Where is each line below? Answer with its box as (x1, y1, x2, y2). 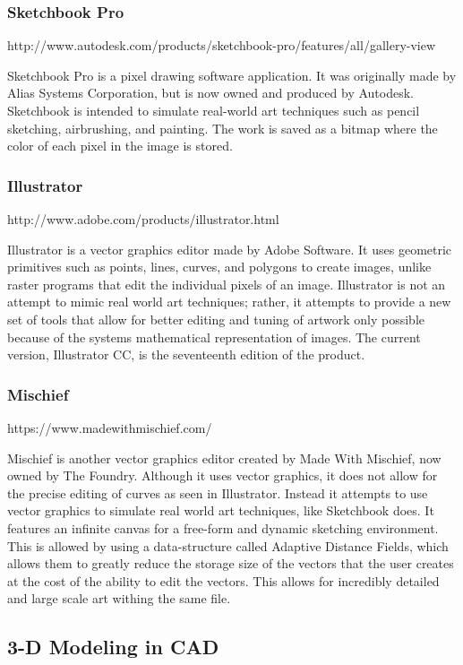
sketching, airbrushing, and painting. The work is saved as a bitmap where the (7, 118, 438, 137)
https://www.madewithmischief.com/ (7, 418, 212, 436)
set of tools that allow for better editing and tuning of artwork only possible (7, 309, 425, 328)
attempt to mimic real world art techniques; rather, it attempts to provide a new (7, 292, 451, 311)
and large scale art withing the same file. (7, 589, 231, 608)
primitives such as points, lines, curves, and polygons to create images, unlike (7, 257, 432, 276)
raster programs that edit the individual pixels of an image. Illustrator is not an (7, 274, 446, 293)
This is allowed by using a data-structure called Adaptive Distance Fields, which (7, 536, 449, 555)
